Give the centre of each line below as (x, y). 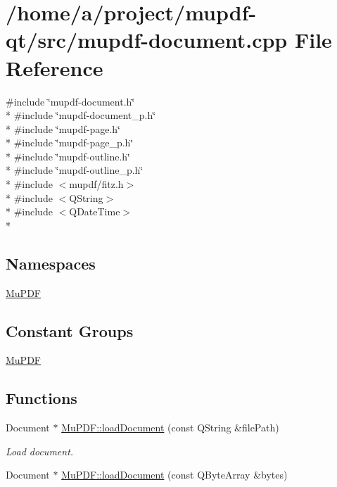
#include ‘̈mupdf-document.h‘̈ (70, 101)
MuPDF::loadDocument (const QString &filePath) (170, 428)
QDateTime (95, 211)
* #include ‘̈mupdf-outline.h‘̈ (68, 156)
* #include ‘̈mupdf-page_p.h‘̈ (70, 143)
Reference (55, 67)
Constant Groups (70, 330)
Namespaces (51, 263)
